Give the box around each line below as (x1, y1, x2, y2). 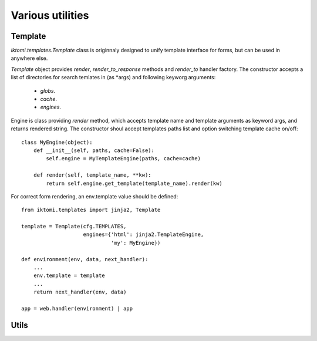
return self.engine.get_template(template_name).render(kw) (46, 180, 222, 187)
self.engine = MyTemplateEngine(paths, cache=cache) (46, 156, 201, 162)
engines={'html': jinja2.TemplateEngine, (83, 231, 204, 238)
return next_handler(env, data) (33, 289, 127, 296)
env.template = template (33, 272, 105, 279)
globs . (40, 87, 56, 94)
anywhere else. (11, 55, 48, 62)
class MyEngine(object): (21, 139, 93, 146)
